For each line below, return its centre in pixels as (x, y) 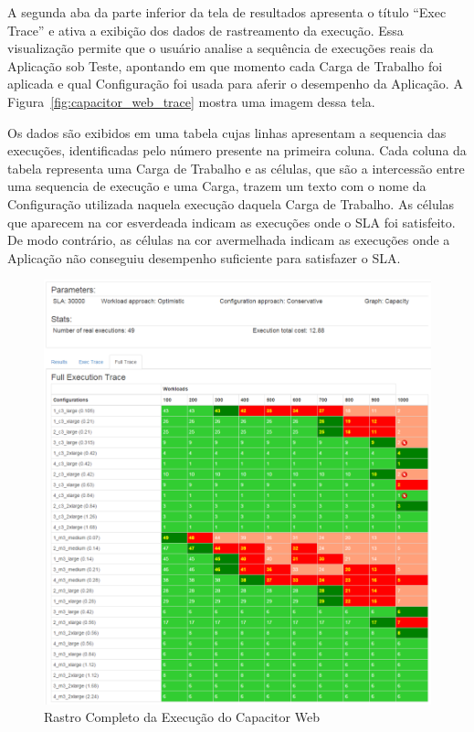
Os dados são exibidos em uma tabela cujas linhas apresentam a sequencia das (227, 132)
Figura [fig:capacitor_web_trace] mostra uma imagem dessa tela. (191, 101)
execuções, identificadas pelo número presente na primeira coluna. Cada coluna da (237, 150)
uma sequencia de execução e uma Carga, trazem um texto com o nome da (217, 186)
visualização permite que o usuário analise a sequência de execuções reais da (221, 48)
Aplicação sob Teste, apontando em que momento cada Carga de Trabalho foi (225, 65)
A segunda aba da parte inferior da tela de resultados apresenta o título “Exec (227, 12)
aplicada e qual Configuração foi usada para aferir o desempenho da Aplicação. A (235, 84)
